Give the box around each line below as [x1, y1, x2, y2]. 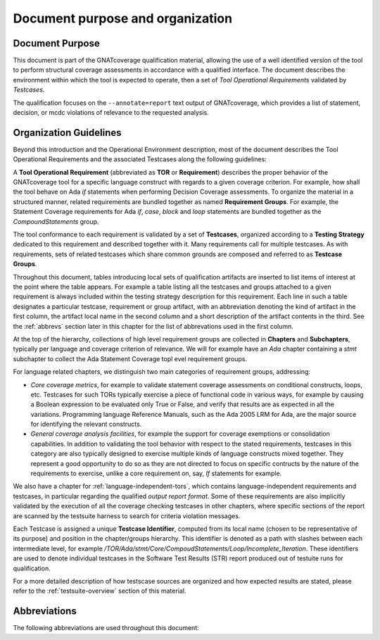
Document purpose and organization [13, 11, 232, 26]
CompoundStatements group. [13, 217, 99, 225]
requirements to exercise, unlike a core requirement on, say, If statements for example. [30, 469, 282, 478]
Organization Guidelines [13, 127, 122, 139]
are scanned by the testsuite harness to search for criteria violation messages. [13, 511, 241, 520]
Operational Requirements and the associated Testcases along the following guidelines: [13, 155, 267, 163]
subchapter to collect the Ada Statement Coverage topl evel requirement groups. [13, 354, 248, 363]
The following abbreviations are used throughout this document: [13, 624, 200, 632]
